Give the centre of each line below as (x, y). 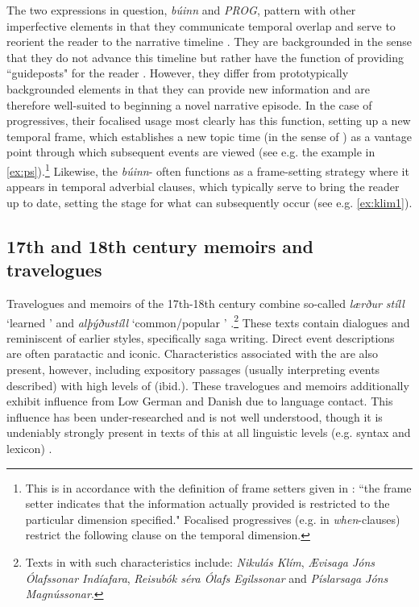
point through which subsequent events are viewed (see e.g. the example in (191, 152)
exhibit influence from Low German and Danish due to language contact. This (200, 401)
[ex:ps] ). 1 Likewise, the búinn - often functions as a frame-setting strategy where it (208, 169)
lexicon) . (29, 448)
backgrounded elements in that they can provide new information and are (188, 88)
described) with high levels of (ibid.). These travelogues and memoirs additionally (208, 385)
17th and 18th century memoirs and (160, 245)
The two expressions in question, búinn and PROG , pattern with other (181, 10)
